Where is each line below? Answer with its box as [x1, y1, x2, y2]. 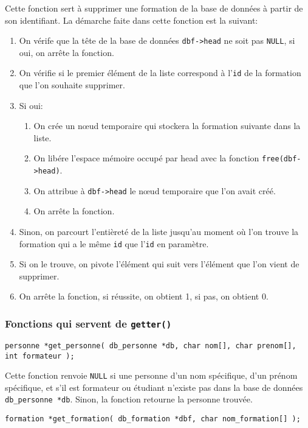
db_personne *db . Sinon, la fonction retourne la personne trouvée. [5, 393, 253, 405]
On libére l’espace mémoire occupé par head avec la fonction [33, 152, 259, 164]
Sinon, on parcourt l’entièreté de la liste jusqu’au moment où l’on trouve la [19, 225, 299, 238]
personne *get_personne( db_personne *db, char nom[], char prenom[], [5, 341, 296, 350]
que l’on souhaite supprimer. [19, 79, 125, 91]
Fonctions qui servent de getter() [5, 315, 172, 331]
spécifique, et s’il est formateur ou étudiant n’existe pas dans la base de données [5, 381, 303, 393]
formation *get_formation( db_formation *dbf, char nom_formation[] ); [5, 415, 301, 424]
